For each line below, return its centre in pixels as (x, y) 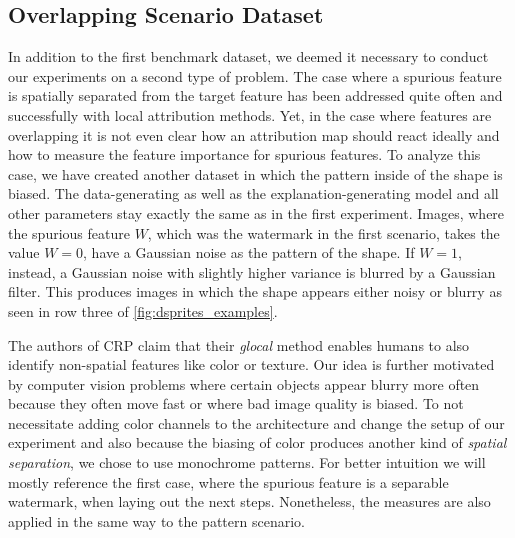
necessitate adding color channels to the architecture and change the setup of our (256, 422)
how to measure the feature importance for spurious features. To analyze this (244, 154)
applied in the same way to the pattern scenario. (156, 520)
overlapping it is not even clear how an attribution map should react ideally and (254, 134)
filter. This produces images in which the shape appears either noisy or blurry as (255, 291)
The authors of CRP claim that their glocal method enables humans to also (239, 344)
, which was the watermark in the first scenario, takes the (323, 232)
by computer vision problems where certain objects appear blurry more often (244, 383)
